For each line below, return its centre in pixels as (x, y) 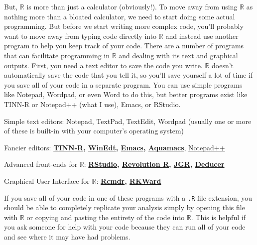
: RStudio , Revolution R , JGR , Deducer (154, 164)
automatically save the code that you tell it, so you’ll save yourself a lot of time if (128, 75)
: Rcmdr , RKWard (129, 181)
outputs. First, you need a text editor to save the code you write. (103, 65)
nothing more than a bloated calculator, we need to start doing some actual (120, 16)
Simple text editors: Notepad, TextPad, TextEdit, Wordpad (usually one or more (128, 121)
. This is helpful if (218, 217)
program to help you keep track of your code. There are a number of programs (124, 46)
